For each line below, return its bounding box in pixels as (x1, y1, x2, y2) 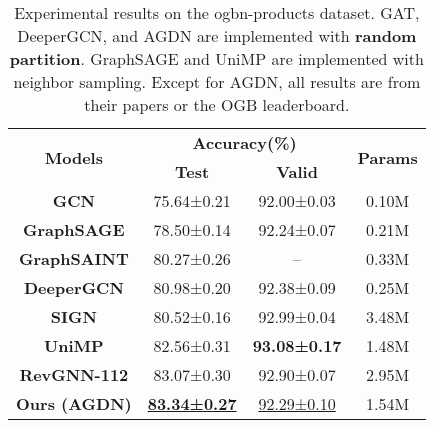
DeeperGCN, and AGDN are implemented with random (17, 24, 417, 47)
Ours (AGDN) (16, 392, 132, 415)
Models (44, 145, 103, 169)
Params (357, 145, 418, 169)
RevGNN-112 (19, 363, 129, 386)
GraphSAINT (18, 247, 129, 270)
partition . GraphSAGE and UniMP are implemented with (9, 47, 424, 70)
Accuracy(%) (192, 131, 297, 154)
